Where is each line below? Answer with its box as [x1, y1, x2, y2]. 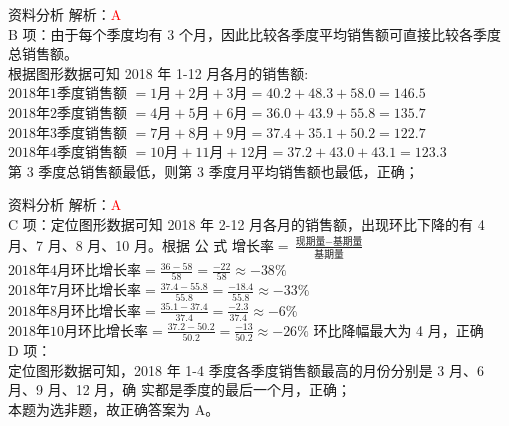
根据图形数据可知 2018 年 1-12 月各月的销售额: [8, 62, 309, 83]
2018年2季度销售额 [8, 106, 127, 121]
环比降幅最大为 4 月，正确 [313, 319, 484, 340]
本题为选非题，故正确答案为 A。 [8, 398, 220, 419]
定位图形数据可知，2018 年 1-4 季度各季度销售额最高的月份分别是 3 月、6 [8, 359, 484, 380]
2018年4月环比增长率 [8, 264, 141, 279]
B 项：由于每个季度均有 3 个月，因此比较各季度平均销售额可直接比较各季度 [8, 23, 501, 44]
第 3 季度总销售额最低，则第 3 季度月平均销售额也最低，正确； [8, 160, 419, 181]
